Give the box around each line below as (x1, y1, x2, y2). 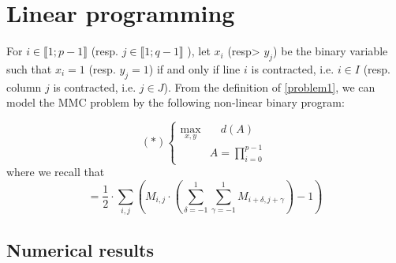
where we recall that (6, 163, 105, 179)
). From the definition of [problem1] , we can (163, 78, 375, 95)
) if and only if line (148, 60, 241, 77)
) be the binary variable (273, 43, 388, 59)
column (6, 78, 42, 95)
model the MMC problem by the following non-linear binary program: (6, 94, 345, 111)
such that (6, 60, 52, 77)
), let (187, 43, 211, 59)
